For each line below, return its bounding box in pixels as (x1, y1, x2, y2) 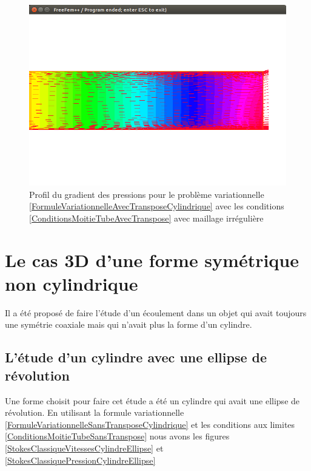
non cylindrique (5, 271, 138, 296)
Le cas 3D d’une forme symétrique (5, 247, 299, 272)
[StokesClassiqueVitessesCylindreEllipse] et (5, 441, 164, 454)
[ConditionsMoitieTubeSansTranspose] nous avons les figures (5, 430, 230, 442)
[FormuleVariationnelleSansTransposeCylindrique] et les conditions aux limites (5, 418, 295, 430)
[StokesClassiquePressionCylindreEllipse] (5, 453, 156, 466)
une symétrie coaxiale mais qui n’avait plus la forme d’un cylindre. (5, 318, 252, 331)
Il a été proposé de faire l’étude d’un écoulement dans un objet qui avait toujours (5, 306, 307, 319)
